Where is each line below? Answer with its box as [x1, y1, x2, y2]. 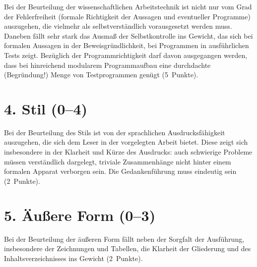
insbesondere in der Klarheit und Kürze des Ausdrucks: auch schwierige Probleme [4, 147, 253, 157]
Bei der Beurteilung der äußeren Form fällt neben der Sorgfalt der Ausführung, [4, 233, 245, 244]
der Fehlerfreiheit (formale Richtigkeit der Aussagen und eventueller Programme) [4, 11, 251, 21]
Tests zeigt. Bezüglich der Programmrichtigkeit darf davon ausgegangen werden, [4, 50, 248, 60]
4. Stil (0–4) [4, 98, 88, 118]
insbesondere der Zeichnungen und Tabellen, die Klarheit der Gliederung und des [4, 243, 251, 254]
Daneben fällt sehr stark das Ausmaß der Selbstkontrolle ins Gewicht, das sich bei [4, 30, 253, 41]
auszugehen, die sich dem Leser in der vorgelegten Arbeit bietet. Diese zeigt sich [4, 137, 248, 147]
